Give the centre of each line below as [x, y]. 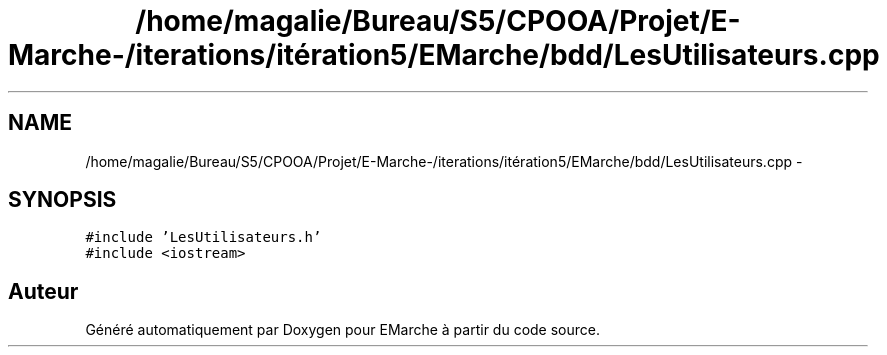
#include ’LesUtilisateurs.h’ [203, 237]
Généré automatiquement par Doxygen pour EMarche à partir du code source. [342, 330]
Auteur [43, 291]
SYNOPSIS [62, 200]
